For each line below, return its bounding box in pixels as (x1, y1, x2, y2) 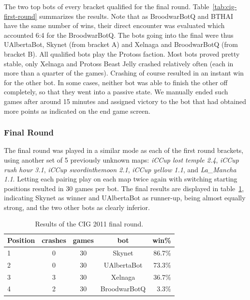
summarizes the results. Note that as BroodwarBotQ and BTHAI (39, 11, 234, 21)
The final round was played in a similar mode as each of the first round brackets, (4, 145, 244, 155)
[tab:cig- (212, 1, 237, 11)
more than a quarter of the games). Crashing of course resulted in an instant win (4, 68, 244, 78)
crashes (42, 235, 66, 245)
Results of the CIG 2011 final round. (35, 218, 144, 228)
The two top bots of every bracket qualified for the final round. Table (4, 1, 209, 11)
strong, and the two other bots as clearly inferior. (4, 202, 150, 212)
